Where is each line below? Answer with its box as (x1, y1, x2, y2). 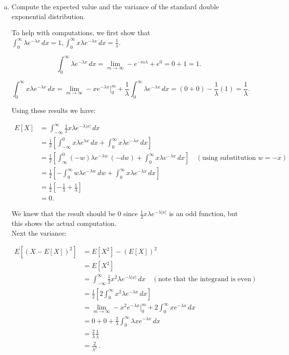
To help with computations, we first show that (11, 27, 150, 38)
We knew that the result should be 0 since (11, 208, 138, 219)
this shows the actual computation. (11, 218, 117, 228)
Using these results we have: (11, 105, 96, 115)
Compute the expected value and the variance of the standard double (11, 1, 219, 11)
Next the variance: (11, 227, 67, 238)
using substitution (202, 155, 256, 162)
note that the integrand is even (158, 275, 251, 283)
